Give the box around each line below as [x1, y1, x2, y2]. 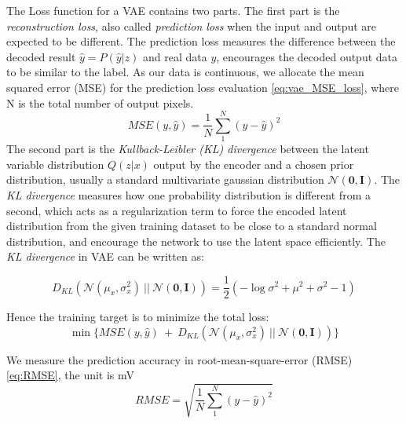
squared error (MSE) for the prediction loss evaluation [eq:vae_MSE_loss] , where [6, 79, 400, 95]
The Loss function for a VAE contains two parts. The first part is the [6, 2, 340, 18]
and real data [143, 48, 207, 64]
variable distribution [6, 155, 104, 172]
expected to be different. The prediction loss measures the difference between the [6, 33, 396, 49]
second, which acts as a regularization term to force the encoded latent [6, 202, 347, 218]
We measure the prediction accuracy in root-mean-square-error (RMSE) [6, 351, 353, 367]
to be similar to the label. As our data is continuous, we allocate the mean [6, 64, 364, 80]
